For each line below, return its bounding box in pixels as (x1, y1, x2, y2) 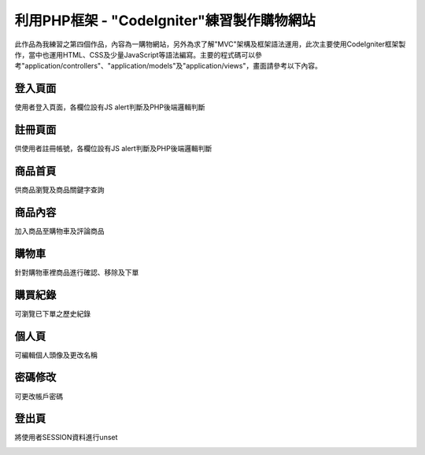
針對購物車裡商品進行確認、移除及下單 (14, 268, 139, 277)
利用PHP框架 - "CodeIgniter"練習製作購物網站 (14, 12, 316, 29)
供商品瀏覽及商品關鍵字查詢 (14, 185, 105, 194)
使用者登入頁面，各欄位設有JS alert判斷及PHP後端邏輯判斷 (14, 102, 205, 112)
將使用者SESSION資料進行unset (14, 433, 118, 442)
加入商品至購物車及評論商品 (14, 226, 105, 235)
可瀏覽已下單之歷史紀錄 (14, 309, 91, 318)
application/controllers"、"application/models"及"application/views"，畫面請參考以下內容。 (24, 61, 322, 71)
